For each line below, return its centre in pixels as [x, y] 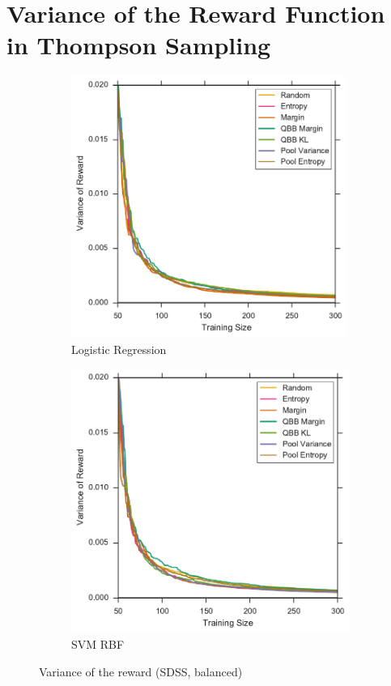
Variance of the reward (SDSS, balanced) [141, 671]
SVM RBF [98, 644]
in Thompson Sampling [139, 45]
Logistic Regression [119, 349]
